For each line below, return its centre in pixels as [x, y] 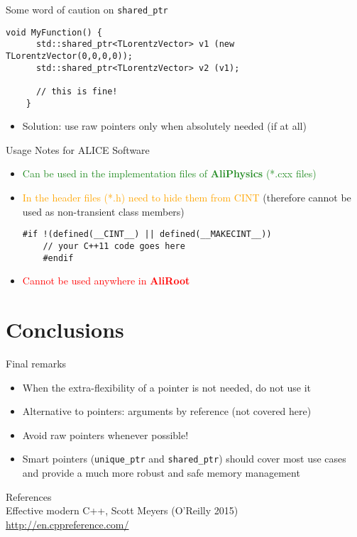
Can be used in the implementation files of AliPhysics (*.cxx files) [169, 173]
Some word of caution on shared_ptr [87, 9]
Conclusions [65, 329]
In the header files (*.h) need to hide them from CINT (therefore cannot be [187, 198]
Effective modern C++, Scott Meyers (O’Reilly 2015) [122, 510]
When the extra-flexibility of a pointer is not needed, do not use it [167, 387]
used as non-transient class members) [103, 211]
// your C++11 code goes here [114, 246]
